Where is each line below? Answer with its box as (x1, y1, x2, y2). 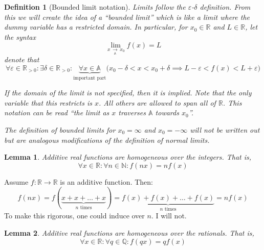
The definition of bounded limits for (4, 124, 116, 135)
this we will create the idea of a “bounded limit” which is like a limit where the (4, 11, 250, 22)
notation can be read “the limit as (4, 107, 109, 118)
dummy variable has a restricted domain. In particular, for (4, 21, 188, 32)
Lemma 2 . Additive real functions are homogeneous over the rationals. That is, (4, 227, 254, 238)
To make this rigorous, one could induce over (4, 210, 145, 221)
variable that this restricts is (4, 97, 92, 108)
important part (73, 75, 106, 81)
